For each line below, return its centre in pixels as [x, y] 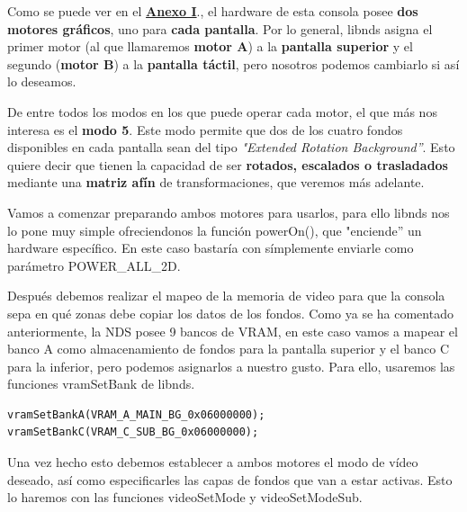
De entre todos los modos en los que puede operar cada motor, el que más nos [222, 111]
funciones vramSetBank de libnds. [101, 384]
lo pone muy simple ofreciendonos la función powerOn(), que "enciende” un [215, 230]
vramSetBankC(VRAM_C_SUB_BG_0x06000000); [133, 432]
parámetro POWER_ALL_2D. [94, 265]
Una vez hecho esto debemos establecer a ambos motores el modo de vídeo [213, 462]
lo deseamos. [42, 81]
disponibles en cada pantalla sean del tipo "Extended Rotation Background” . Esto [231, 147]
